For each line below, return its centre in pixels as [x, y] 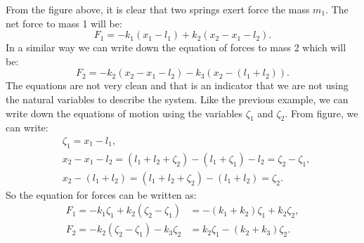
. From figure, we [321, 113]
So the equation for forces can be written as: [101, 194]
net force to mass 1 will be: [64, 23]
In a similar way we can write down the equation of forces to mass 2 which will [176, 47]
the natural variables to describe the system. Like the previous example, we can [177, 99]
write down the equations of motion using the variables [124, 113]
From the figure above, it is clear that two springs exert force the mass [158, 9]
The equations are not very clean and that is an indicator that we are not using [177, 85]
